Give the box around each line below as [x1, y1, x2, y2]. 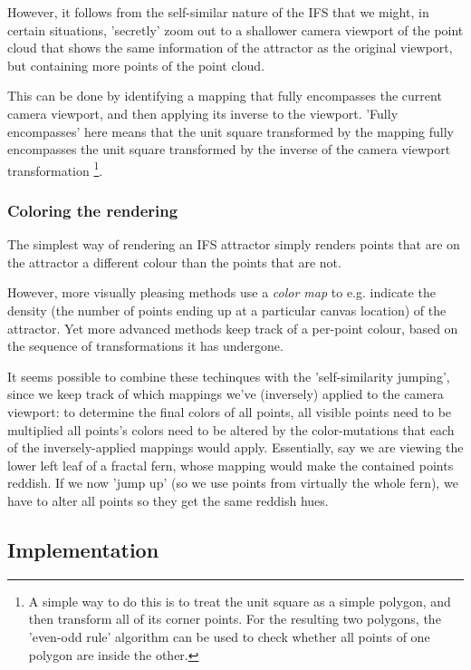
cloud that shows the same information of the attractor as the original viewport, [7, 38, 453, 57]
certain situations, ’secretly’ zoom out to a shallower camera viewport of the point [7, 20, 464, 39]
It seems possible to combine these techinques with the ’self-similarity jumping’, [7, 366, 450, 385]
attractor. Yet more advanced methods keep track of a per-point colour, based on [7, 318, 458, 337]
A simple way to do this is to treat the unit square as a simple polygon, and [28, 591, 451, 610]
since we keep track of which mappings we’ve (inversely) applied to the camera [7, 384, 444, 403]
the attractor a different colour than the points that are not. [7, 252, 341, 271]
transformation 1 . [7, 158, 103, 180]
